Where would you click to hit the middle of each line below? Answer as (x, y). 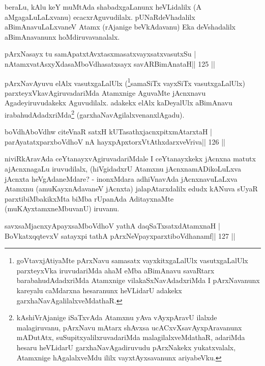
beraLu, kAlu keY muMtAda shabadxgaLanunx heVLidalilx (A (103, 7)
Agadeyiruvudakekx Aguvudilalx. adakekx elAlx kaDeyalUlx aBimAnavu (119, 103)
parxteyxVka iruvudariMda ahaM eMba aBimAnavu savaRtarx (115, 270)
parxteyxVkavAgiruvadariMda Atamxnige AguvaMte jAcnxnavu (105, 92)
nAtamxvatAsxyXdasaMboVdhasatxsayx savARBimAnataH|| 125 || (110, 63)
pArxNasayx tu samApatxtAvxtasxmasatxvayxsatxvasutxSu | (100, 54)
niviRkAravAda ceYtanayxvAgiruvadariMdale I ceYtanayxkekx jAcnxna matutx (130, 159)
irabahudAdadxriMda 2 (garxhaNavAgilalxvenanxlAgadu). (95, 114)
